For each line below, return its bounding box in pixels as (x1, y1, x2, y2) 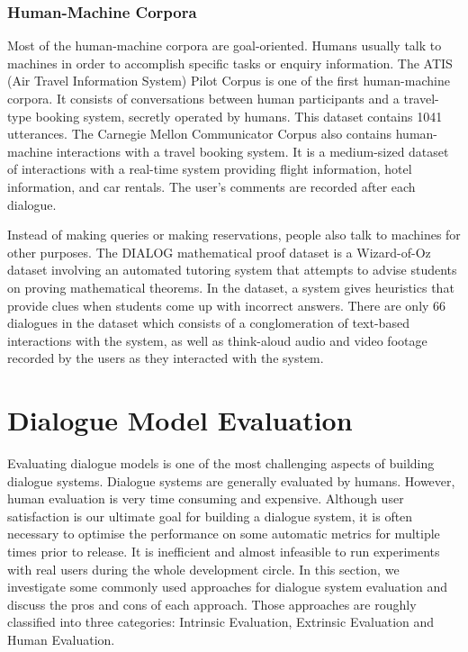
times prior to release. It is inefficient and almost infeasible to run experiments (7, 542, 440, 560)
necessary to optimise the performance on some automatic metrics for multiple (7, 524, 440, 543)
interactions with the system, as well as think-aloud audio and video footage (7, 331, 427, 349)
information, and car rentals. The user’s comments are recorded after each (7, 177, 416, 195)
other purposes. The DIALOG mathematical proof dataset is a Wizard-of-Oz (7, 242, 431, 261)
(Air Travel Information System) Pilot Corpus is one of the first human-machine (7, 71, 450, 90)
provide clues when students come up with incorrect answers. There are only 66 (7, 295, 446, 314)
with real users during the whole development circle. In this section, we (7, 559, 400, 578)
